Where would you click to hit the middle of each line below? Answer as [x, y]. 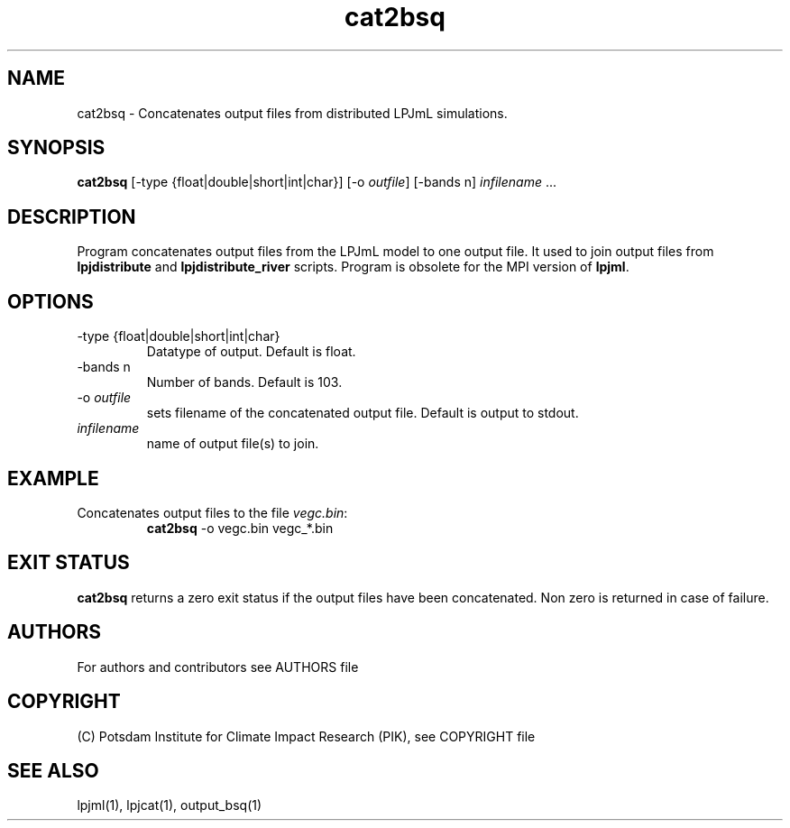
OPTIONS [51, 301]
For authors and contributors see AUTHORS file [218, 667]
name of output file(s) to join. [233, 444]
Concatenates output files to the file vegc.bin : [212, 512]
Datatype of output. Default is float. [251, 352]
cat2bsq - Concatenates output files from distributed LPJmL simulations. [292, 113]
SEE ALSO [53, 770]
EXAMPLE [53, 478]
